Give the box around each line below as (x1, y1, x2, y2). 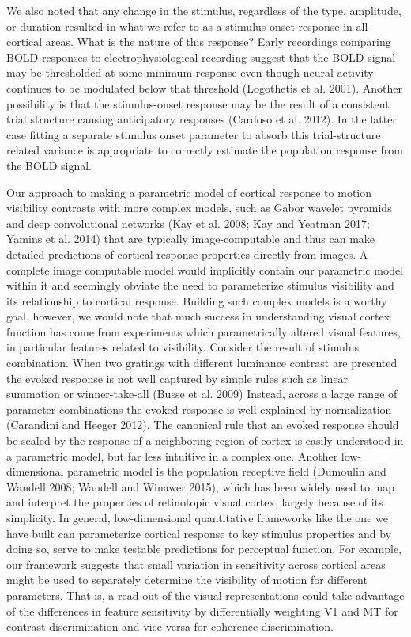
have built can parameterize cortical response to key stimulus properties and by (6, 525, 392, 541)
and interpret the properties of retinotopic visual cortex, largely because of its (6, 494, 383, 510)
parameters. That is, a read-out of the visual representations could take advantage (6, 586, 405, 603)
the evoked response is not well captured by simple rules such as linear (6, 370, 348, 386)
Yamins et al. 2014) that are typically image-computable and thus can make (6, 230, 375, 247)
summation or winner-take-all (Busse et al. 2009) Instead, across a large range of (6, 385, 398, 402)
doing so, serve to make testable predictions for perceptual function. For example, (6, 540, 402, 557)
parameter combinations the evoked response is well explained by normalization (6, 400, 392, 417)
